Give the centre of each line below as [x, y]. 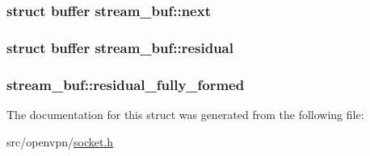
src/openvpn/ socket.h [60, 141]
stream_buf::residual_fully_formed [126, 84]
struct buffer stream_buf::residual [120, 47]
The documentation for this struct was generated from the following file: [185, 114]
